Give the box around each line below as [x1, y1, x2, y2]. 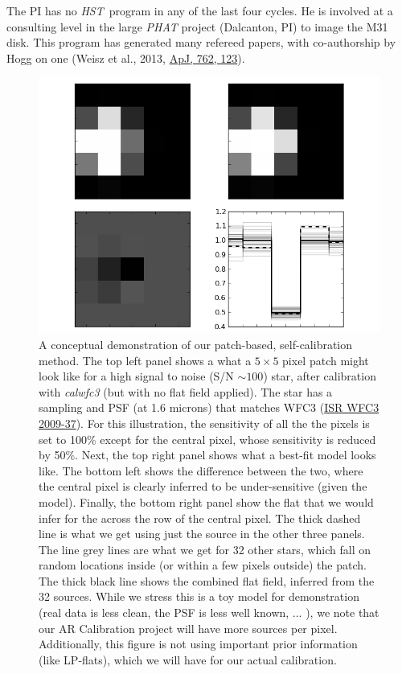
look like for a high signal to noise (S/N [39, 368, 234, 384]
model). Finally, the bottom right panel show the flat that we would [39, 493, 374, 510]
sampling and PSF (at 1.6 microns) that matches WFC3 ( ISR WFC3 [39, 399, 379, 416]
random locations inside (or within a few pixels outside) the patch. [39, 557, 367, 573]
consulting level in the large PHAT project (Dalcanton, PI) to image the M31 [6, 18, 388, 35]
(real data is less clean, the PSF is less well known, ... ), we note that [39, 604, 379, 621]
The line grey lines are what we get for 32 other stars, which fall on [39, 540, 371, 557]
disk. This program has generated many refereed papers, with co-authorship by [6, 34, 396, 51]
